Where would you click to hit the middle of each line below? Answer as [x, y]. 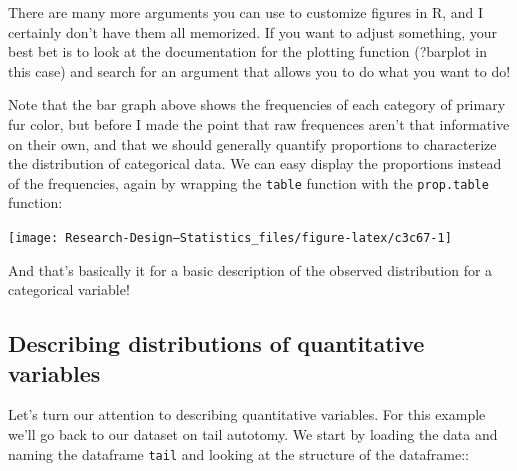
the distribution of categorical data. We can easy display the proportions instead [255, 163]
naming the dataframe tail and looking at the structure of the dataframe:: [238, 453]
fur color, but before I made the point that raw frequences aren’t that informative [259, 123]
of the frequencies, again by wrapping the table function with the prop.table [248, 182]
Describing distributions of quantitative [216, 343]
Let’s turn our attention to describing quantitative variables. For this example [247, 414]
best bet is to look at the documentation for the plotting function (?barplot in [248, 51]
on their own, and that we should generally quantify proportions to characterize [252, 143]
